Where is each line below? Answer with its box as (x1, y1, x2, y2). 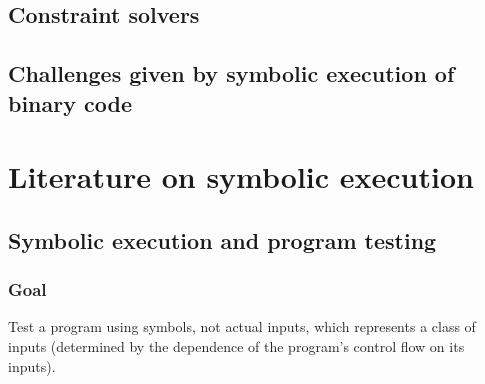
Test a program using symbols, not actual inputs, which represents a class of (8, 316, 476, 337)
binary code (8, 87, 132, 118)
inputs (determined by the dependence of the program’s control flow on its (8, 335, 465, 356)
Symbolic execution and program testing (8, 224, 437, 255)
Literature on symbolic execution (8, 156, 474, 197)
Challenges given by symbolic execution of (8, 58, 455, 89)
